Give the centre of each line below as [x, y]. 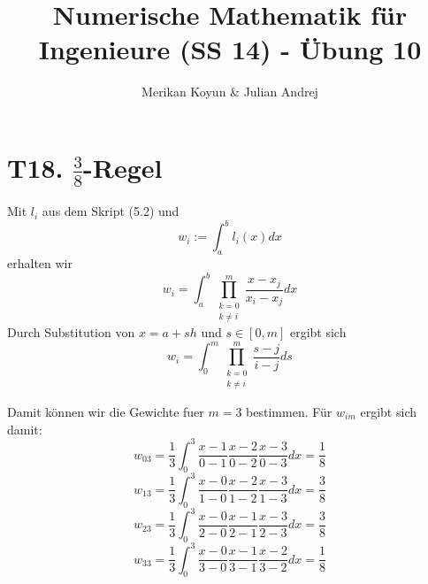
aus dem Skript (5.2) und [111, 211]
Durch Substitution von [71, 332]
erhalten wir [40, 263]
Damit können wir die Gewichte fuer [106, 411]
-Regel [123, 167]
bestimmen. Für [289, 411]
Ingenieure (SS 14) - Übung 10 [230, 49]
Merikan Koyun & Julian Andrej [230, 92]
